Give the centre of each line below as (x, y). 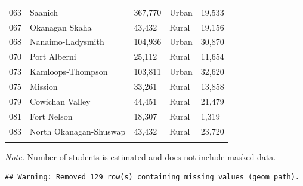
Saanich (44, 12)
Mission (44, 86)
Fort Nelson (51, 116)
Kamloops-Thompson (69, 71)
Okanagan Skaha (61, 27)
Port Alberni (53, 57)
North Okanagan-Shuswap (78, 131)
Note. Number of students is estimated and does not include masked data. (140, 156)
